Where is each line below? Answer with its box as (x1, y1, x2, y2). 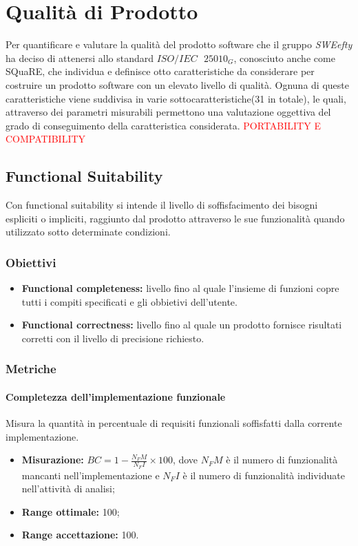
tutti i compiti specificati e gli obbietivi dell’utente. (21, 294, 238, 308)
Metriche (6, 360, 56, 377)
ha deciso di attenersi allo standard (6, 50, 154, 65)
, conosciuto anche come (233, 50, 335, 65)
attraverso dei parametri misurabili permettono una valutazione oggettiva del (6, 105, 331, 119)
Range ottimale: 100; (21, 504, 120, 518)
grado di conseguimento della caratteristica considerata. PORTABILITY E (6, 118, 321, 132)
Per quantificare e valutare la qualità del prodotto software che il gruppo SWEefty (6, 37, 352, 52)
